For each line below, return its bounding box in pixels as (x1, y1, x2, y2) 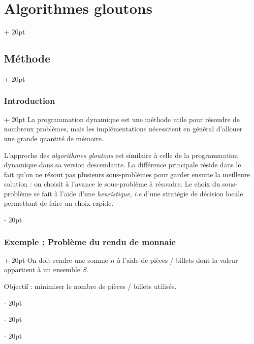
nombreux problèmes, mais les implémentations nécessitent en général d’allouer (4, 124, 243, 134)
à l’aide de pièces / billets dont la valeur (117, 254, 238, 265)
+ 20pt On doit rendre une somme (4, 254, 108, 265)
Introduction (4, 94, 55, 107)
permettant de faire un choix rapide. (4, 198, 114, 208)
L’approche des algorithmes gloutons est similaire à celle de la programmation (4, 150, 238, 160)
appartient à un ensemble (4, 264, 80, 275)
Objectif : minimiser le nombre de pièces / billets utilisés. (4, 281, 177, 291)
